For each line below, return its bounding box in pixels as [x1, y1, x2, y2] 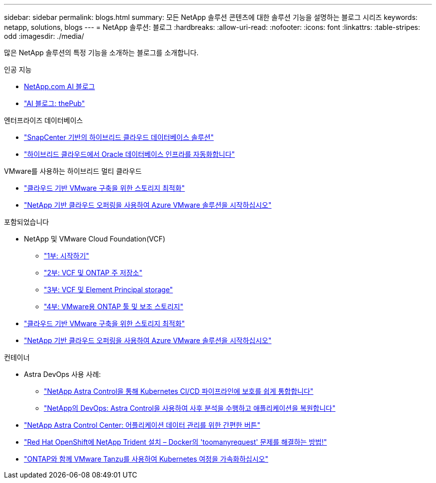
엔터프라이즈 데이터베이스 [4, 116, 83, 124]
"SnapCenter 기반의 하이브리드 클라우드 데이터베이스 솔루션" [24, 133, 214, 141]
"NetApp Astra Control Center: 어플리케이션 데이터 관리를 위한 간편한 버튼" [24, 421, 260, 429]
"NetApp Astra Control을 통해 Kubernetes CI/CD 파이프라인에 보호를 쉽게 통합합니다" [44, 387, 314, 395]
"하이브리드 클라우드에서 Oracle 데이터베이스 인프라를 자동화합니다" [24, 150, 235, 158]
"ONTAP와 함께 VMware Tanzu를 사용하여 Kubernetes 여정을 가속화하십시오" [24, 455, 268, 463]
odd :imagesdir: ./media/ [4, 32, 84, 40]
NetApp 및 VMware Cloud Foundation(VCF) [24, 235, 166, 243]
